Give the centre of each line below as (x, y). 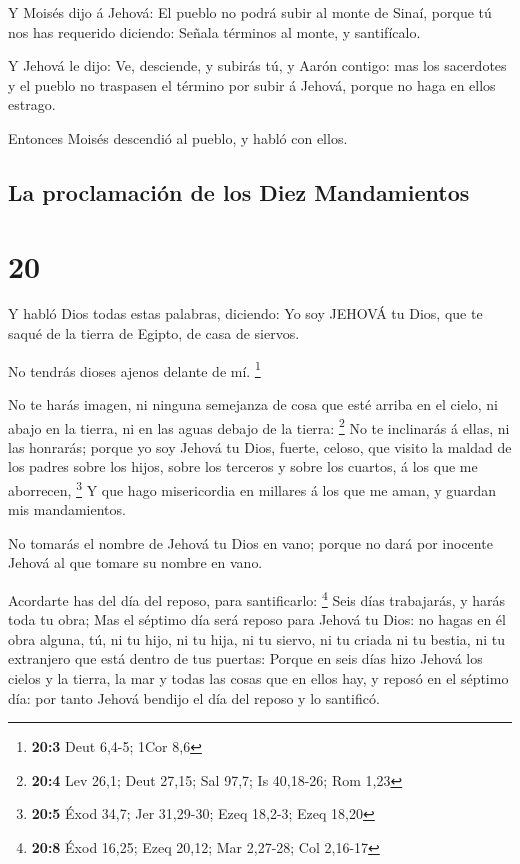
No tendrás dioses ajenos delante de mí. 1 (134, 369)
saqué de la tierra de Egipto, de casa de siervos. (154, 333)
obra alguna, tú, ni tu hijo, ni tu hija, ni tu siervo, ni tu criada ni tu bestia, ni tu (256, 638)
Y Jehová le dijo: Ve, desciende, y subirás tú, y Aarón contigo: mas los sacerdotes (257, 65)
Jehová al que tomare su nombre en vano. (135, 562)
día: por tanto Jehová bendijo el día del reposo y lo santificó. (194, 697)
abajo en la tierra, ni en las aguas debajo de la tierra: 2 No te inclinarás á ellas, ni (259, 426)
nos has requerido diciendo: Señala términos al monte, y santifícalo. (214, 31)
